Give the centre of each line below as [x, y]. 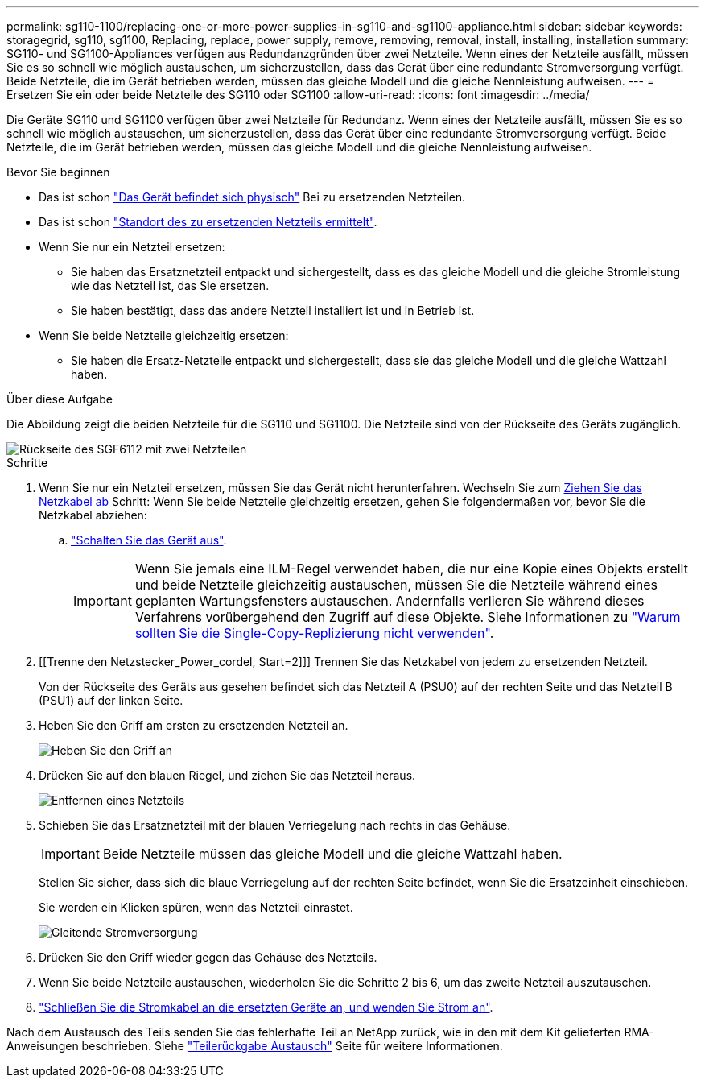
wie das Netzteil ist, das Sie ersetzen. [170, 285]
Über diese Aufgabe [60, 399]
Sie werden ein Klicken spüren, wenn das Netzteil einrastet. [196, 907]
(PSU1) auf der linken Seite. [111, 700]
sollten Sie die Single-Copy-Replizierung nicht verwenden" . [314, 633]
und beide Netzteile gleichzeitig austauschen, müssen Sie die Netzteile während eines [396, 585]
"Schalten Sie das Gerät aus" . [149, 540]
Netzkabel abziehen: [93, 515]
